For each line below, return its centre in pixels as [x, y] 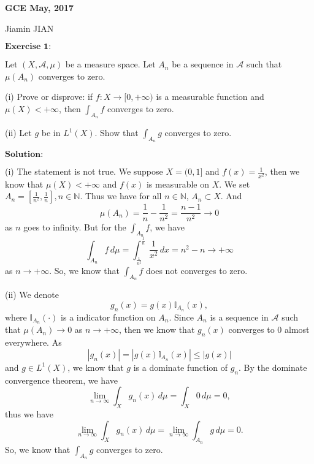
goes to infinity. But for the [75, 227]
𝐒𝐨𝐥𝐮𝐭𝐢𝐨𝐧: [24, 155]
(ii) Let [18, 133]
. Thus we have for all [121, 196]
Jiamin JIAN [29, 28]
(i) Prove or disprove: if [49, 97]
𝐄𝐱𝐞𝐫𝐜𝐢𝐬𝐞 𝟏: [28, 47]
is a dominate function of [181, 367]
